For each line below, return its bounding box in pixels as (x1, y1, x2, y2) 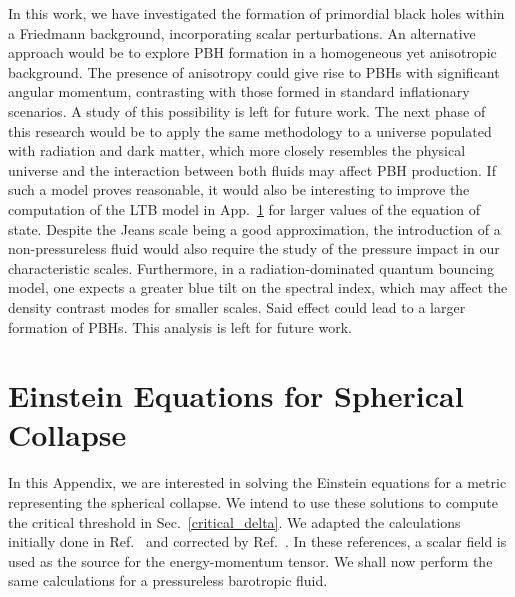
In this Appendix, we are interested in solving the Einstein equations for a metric (8, 472, 507, 493)
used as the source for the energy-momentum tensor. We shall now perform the (8, 550, 493, 571)
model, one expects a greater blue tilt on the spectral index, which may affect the (8, 277, 508, 298)
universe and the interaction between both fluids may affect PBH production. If (8, 159, 496, 180)
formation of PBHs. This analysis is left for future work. (8, 316, 352, 337)
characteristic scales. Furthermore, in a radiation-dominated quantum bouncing (8, 257, 495, 278)
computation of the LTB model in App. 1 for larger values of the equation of (8, 198, 480, 219)
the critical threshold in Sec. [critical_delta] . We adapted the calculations (8, 511, 461, 532)
